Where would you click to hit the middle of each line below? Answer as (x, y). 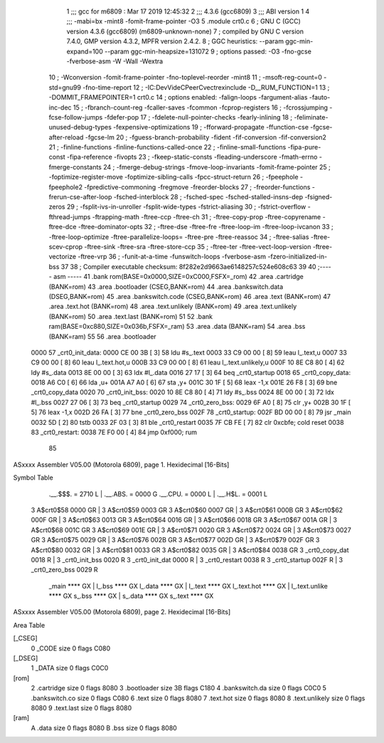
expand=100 (85, 51)
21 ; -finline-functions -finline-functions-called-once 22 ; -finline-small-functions (167, 147)
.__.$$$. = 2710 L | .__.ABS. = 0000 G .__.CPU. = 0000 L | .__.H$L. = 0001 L (158, 494)
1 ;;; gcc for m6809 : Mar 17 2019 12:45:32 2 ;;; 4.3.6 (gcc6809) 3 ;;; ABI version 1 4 (188, 11)
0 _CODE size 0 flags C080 (71, 648)
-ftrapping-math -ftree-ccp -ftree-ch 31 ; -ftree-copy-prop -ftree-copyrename (207, 216)
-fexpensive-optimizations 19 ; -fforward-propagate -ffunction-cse (211, 127)
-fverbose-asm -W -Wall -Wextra (115, 61)
